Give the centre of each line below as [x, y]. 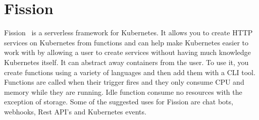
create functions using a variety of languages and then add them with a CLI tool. [130, 72]
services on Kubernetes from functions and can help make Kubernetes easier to [126, 42]
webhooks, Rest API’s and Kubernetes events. [75, 111]
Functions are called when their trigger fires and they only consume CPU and [124, 82]
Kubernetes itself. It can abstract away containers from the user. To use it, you [126, 62]
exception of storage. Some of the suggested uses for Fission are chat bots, [119, 102]
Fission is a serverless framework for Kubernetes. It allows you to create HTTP [128, 33]
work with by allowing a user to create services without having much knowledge [127, 52]
